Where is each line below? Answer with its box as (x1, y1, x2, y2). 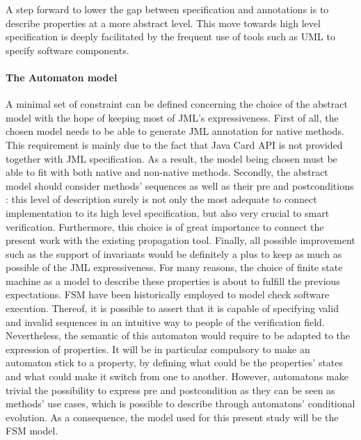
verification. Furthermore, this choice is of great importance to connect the (6, 219, 324, 234)
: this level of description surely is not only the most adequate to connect (6, 192, 317, 206)
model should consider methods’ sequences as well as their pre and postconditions (6, 178, 354, 193)
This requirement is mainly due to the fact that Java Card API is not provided (6, 137, 343, 152)
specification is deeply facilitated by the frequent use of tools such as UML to (6, 29, 335, 44)
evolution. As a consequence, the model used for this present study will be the (6, 409, 339, 424)
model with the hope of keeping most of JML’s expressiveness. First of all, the (6, 110, 339, 124)
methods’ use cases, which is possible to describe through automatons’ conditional (6, 396, 355, 411)
